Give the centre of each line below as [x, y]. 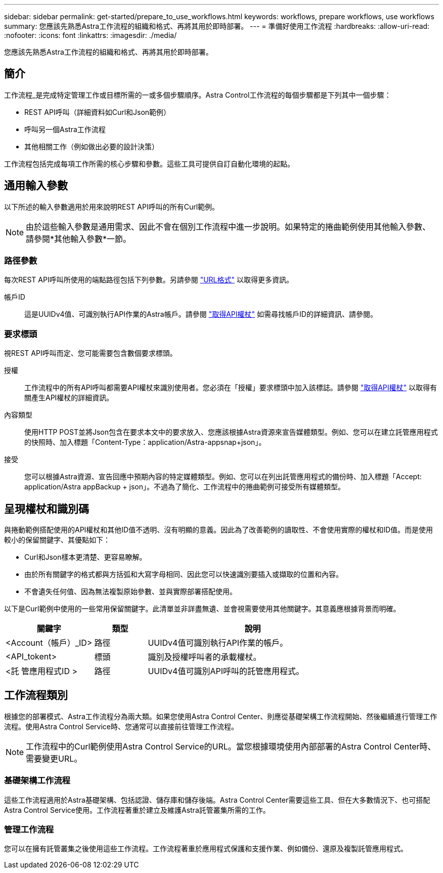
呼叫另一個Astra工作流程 [65, 129]
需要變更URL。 [54, 758]
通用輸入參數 [36, 186]
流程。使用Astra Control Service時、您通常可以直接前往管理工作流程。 [121, 726]
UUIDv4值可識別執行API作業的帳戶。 [218, 643]
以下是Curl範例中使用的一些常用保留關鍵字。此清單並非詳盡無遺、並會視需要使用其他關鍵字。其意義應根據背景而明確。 [202, 609]
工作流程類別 [36, 695]
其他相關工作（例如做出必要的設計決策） [92, 146]
